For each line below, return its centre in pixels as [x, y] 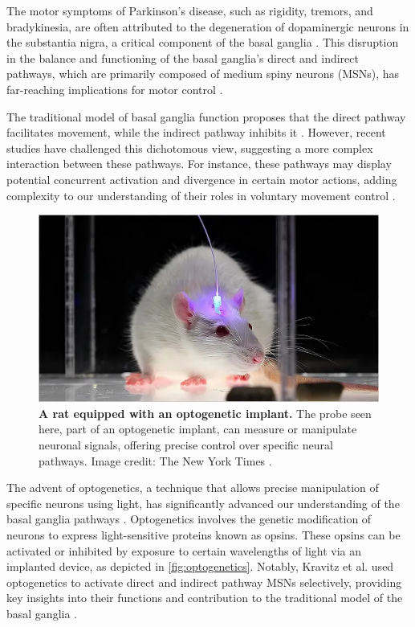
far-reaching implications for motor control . [115, 89]
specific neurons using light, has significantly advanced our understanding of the [203, 503]
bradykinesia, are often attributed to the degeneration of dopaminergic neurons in [208, 26]
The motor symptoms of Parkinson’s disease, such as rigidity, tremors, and [190, 10]
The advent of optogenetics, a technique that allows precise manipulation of [193, 488]
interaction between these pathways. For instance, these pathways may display [199, 164]
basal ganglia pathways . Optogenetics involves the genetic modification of [189, 519]
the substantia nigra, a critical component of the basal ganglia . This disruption [203, 42]
